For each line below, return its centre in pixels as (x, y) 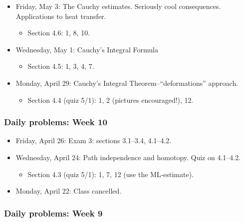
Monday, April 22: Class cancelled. (69, 191)
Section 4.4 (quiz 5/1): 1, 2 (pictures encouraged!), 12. (111, 100)
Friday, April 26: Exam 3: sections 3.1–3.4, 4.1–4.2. (94, 140)
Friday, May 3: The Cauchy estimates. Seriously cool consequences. (118, 6)
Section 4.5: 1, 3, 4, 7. (61, 66)
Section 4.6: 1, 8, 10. (59, 33)
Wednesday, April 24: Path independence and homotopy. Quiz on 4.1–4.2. (128, 157)
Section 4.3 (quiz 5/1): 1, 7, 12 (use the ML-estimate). (111, 174)
